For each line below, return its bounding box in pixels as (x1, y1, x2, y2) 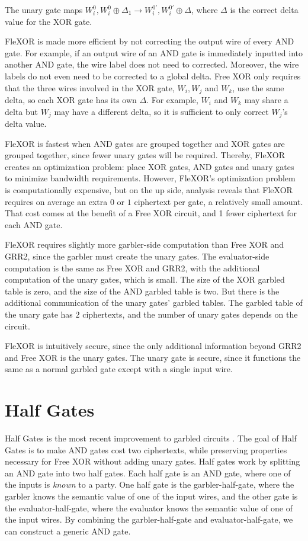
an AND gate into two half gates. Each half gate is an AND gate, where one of (5, 466, 291, 479)
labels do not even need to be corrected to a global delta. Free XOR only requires (5, 69, 301, 82)
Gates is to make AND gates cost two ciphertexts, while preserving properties (5, 443, 287, 456)
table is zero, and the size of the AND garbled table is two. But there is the (5, 284, 280, 297)
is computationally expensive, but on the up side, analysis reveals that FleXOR (5, 184, 293, 196)
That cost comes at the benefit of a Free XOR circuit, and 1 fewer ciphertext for (5, 207, 297, 219)
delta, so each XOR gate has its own (5, 94, 137, 106)
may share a (244, 94, 288, 106)
